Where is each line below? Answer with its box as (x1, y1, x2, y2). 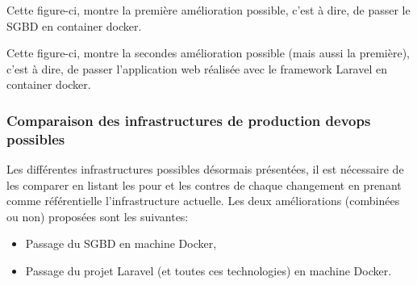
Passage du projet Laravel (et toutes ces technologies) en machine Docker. (25, 262, 392, 279)
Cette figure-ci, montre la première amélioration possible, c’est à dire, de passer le (6, 2, 411, 18)
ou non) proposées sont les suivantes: (6, 207, 189, 224)
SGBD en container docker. (6, 17, 142, 34)
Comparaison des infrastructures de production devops (6, 110, 371, 130)
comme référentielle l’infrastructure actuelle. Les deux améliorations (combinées (6, 192, 400, 209)
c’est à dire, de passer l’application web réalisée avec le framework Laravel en (6, 60, 387, 77)
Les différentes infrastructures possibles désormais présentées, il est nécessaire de (6, 161, 404, 178)
